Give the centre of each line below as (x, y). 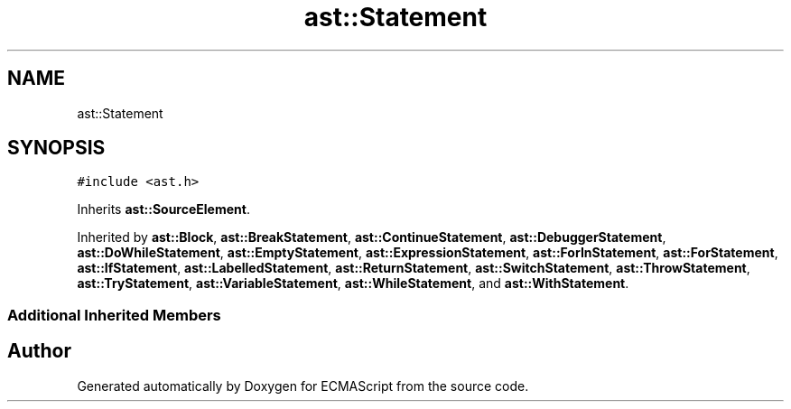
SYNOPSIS (56, 148)
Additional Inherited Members (114, 315)
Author (39, 351)
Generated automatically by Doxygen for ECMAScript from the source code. (303, 386)
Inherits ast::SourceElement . (163, 209)
